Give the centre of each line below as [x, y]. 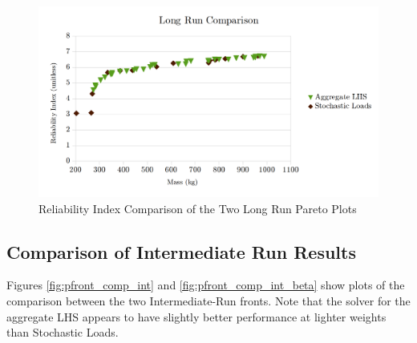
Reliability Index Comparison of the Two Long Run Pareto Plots [198, 208]
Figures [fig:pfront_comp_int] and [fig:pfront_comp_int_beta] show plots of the [206, 285]
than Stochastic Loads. [63, 332]
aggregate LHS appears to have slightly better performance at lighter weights [196, 316]
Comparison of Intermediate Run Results [181, 251]
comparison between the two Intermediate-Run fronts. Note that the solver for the [208, 301]
